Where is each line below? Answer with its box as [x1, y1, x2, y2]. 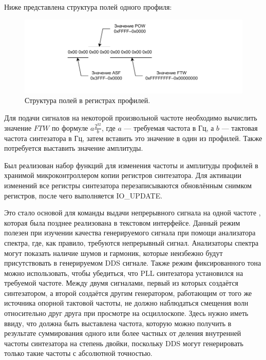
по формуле [51, 122, 88, 133]
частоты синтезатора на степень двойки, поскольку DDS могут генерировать [4, 337, 244, 348]
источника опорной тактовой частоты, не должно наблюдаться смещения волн [4, 297, 249, 308]
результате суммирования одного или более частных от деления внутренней [4, 328, 241, 338]
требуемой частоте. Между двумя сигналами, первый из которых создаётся [4, 277, 239, 288]
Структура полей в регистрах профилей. [25, 95, 150, 106]
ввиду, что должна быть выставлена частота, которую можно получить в [4, 317, 232, 328]
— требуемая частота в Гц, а [124, 122, 214, 133]
